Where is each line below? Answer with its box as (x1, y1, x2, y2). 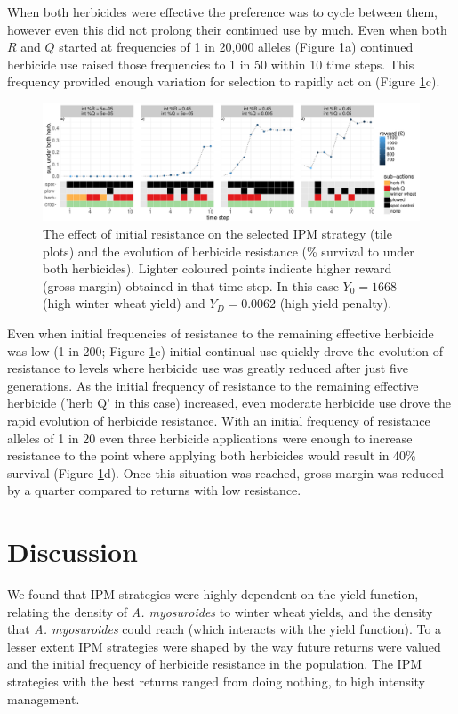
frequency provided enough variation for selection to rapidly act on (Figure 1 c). (7, 72, 440, 91)
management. (7, 689, 80, 708)
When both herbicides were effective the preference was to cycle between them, (7, 3, 438, 20)
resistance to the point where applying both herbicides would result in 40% (7, 446, 416, 465)
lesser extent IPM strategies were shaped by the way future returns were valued (7, 637, 441, 655)
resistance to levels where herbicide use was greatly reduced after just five (7, 359, 408, 377)
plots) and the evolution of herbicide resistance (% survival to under (43, 241, 414, 260)
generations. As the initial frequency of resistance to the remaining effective (7, 376, 419, 394)
